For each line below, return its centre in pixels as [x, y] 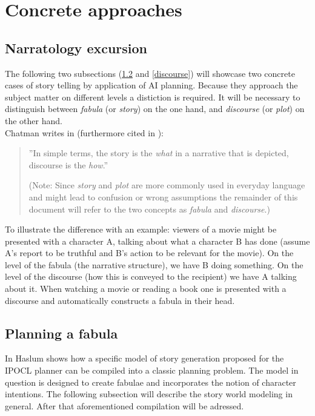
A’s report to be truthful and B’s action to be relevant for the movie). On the [149, 253]
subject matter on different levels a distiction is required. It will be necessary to [153, 97]
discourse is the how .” [68, 164]
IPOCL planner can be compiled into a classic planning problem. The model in [152, 370]
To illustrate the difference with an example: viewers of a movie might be [141, 229]
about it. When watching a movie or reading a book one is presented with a [146, 289]
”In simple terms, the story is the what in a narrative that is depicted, [159, 153]
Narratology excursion [76, 48]
